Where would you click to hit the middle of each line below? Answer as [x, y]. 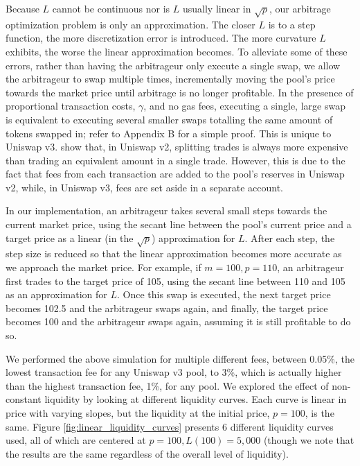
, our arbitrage [300, 8]
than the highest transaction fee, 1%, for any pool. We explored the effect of [167, 385]
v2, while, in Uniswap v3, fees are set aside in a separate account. [144, 187]
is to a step [292, 24]
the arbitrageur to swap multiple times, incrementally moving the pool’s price [170, 79]
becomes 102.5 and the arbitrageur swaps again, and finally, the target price [167, 308]
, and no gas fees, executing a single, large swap [244, 106]
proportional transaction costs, [71, 106]
